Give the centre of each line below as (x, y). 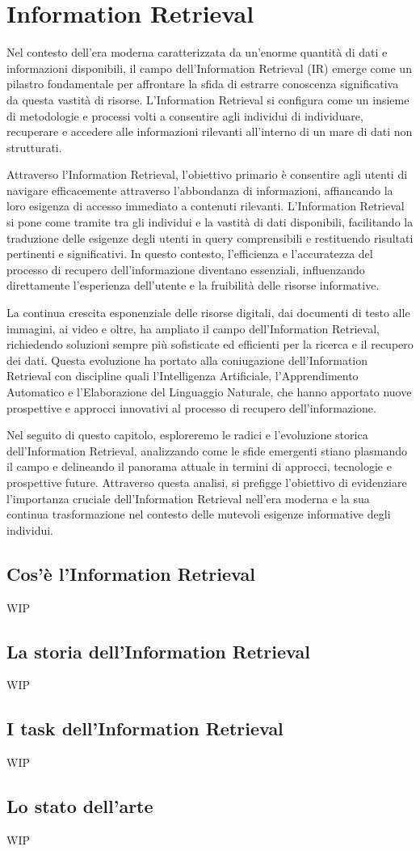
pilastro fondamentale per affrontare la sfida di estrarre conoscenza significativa (203, 84)
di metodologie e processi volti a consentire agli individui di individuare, (185, 115)
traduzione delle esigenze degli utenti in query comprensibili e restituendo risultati (210, 237)
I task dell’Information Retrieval (145, 728)
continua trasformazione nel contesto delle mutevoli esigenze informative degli (199, 514)
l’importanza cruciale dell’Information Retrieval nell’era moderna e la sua (188, 498)
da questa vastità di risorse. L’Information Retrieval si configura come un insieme (208, 99)
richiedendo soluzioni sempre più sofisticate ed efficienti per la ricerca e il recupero (210, 344)
